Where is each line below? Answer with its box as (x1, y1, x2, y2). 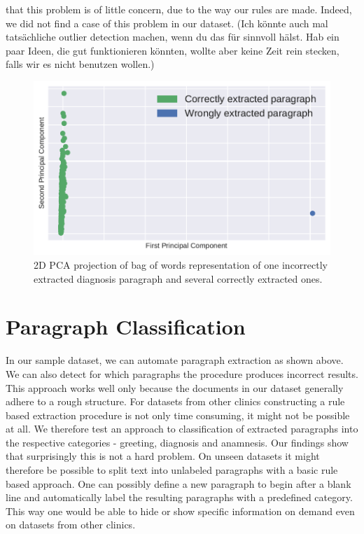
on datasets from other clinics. (6, 517, 136, 532)
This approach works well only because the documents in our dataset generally (6, 380, 344, 395)
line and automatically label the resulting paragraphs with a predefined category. (6, 490, 353, 505)
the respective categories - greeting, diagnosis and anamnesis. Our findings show (6, 435, 349, 449)
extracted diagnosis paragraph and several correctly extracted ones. (34, 271, 323, 286)
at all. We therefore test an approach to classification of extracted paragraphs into (6, 421, 358, 436)
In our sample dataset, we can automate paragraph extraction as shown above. (6, 353, 344, 367)
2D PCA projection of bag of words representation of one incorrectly (34, 258, 328, 272)
